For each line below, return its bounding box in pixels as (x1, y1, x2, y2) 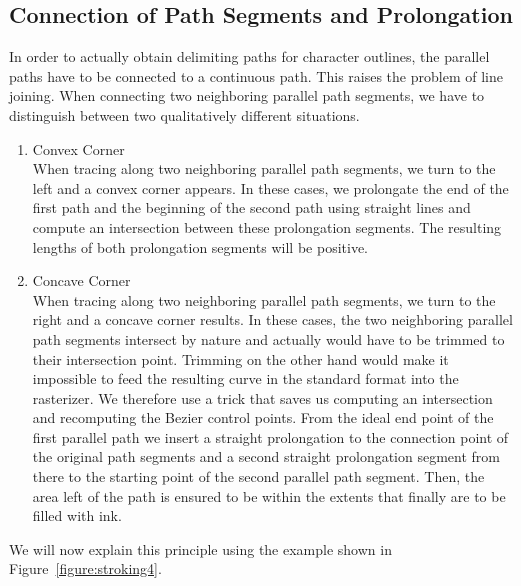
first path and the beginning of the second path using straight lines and (32, 197, 471, 218)
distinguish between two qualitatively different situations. (9, 104, 360, 125)
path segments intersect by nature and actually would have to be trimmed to (32, 328, 505, 349)
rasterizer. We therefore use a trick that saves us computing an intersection (32, 387, 493, 408)
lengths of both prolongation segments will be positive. (32, 236, 368, 257)
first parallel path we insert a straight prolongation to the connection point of (32, 426, 509, 447)
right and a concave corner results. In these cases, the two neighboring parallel (32, 309, 513, 330)
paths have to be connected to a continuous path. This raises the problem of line (9, 65, 503, 86)
